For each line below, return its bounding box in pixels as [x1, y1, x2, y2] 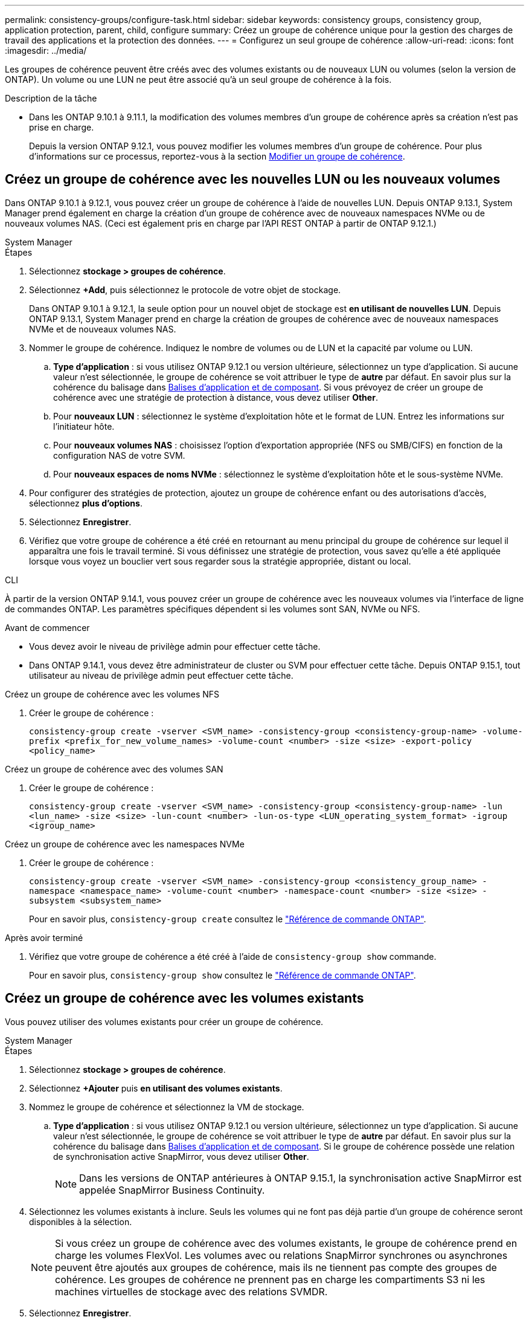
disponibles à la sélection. [29, 1216, 132, 1227]
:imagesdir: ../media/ [5, 45, 87, 56]
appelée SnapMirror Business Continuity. [79, 1183, 265, 1196]
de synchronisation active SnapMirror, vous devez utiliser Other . [53, 1151, 309, 1162]
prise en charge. [29, 122, 94, 132]
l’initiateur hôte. [53, 421, 115, 432]
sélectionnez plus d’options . [29, 497, 143, 508]
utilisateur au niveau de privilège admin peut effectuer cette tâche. [29, 670, 293, 681]
